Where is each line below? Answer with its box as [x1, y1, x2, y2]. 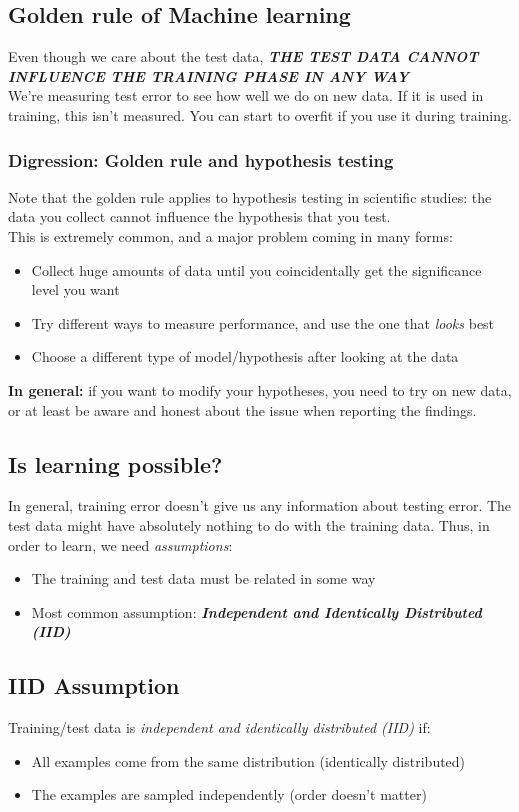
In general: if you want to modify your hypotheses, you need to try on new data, [8, 379, 512, 400]
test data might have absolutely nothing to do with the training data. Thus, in [8, 514, 490, 535]
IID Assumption [8, 670, 180, 701]
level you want [31, 279, 120, 300]
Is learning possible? [8, 448, 223, 479]
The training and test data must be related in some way [31, 568, 376, 589]
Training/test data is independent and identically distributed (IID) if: [8, 717, 431, 738]
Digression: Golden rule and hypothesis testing [8, 147, 394, 172]
